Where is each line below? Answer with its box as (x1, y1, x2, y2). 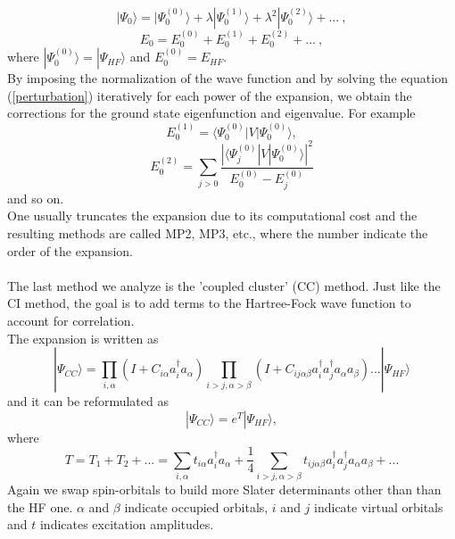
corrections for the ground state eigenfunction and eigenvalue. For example (7, 104, 416, 122)
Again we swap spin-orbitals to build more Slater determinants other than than (7, 480, 442, 499)
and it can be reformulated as (7, 392, 169, 410)
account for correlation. (7, 311, 135, 330)
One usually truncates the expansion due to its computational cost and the (7, 206, 418, 225)
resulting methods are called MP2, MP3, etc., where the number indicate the (7, 224, 428, 243)
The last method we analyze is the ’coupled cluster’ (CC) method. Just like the (7, 276, 441, 294)
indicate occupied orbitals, (124, 497, 269, 516)
